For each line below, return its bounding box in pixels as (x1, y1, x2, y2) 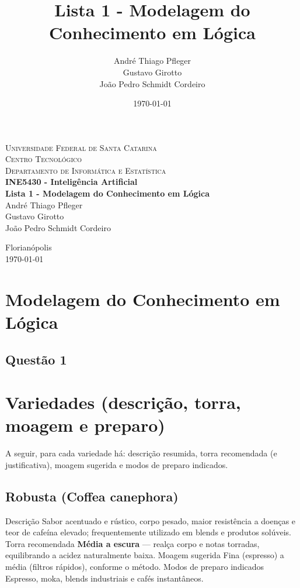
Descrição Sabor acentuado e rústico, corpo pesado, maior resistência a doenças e (5, 514, 296, 527)
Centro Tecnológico (5, 153, 82, 165)
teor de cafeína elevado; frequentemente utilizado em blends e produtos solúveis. (5, 526, 292, 538)
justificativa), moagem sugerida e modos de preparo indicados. (5, 458, 228, 470)
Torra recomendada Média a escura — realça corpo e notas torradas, (5, 537, 260, 549)
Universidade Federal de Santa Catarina (5, 141, 157, 153)
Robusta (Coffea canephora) (5, 487, 179, 505)
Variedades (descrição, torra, (5, 390, 241, 414)
